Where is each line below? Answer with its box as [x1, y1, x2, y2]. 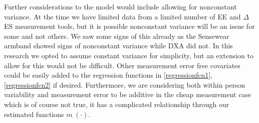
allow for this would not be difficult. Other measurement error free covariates [4, 60, 240, 70]
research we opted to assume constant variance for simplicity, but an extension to [4, 50, 253, 60]
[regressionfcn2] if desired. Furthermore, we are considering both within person [4, 79, 245, 90]
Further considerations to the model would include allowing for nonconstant [4, 1, 237, 11]
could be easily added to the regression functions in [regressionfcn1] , [4, 70, 212, 80]
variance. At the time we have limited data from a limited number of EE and [4, 11, 241, 21]
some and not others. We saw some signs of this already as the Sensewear [4, 30, 229, 41]
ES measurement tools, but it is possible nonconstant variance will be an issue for [4, 21, 255, 31]
